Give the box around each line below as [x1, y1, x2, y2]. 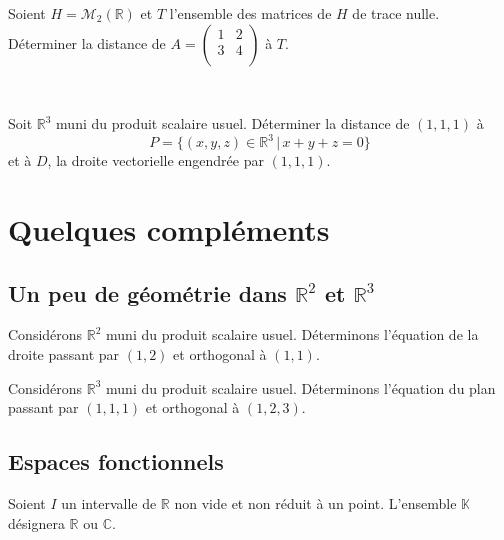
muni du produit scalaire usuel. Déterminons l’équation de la [106, 324, 479, 345]
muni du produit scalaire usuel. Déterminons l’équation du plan [106, 377, 496, 398]
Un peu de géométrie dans [8, 277, 287, 308]
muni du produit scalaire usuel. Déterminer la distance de [56, 113, 410, 134]
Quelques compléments [8, 209, 330, 250]
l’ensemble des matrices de [169, 3, 332, 23]
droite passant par [8, 344, 120, 365]
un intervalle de [61, 493, 157, 514]
